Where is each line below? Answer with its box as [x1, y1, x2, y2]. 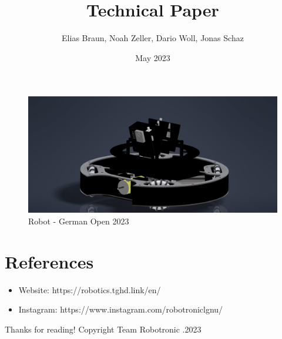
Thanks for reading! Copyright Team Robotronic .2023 [5, 323, 202, 335]
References [5, 249, 94, 273]
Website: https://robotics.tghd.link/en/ [18, 283, 161, 296]
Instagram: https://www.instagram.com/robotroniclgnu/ [18, 303, 223, 315]
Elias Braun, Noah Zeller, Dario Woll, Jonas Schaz [62, 32, 244, 44]
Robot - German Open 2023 [28, 214, 129, 227]
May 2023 [135, 51, 170, 63]
